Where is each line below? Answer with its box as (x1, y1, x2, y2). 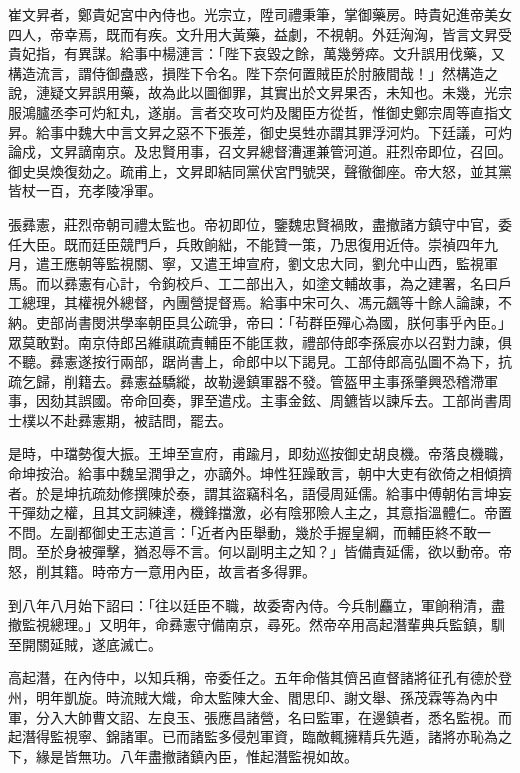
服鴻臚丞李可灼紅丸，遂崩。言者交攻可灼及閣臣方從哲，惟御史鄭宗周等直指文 (8, 101, 512, 122)
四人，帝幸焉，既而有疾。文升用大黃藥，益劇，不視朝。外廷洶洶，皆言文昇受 (8, 23, 512, 44)
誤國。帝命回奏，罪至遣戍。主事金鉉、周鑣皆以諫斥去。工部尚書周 (77, 390, 512, 411)
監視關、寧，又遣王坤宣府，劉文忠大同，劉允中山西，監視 (105, 253, 484, 274)
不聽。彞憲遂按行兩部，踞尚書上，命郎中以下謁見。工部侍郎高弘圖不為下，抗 (8, 351, 512, 372)
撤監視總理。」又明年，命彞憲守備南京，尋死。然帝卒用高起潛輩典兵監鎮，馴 (8, 614, 505, 635)
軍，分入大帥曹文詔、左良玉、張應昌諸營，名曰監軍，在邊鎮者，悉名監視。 (8, 706, 498, 727)
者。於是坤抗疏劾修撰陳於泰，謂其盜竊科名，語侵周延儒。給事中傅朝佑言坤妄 (8, 482, 512, 503)
